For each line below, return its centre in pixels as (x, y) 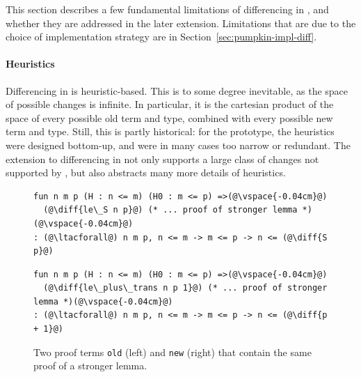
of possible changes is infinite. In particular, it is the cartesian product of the (170, 104)
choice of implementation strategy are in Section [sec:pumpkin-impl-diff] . (161, 37)
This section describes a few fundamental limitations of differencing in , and (167, 9)
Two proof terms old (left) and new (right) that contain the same (173, 352)
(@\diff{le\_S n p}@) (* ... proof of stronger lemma (170, 210)
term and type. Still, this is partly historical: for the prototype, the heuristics (170, 131)
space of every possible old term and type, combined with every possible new (169, 117)
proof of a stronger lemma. (90, 366)
